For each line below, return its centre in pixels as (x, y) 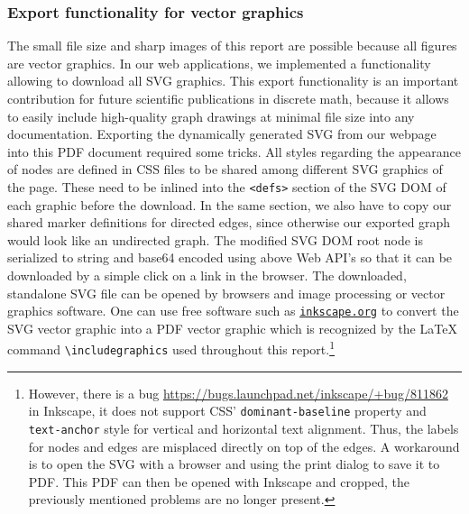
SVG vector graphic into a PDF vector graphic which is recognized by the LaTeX (232, 328)
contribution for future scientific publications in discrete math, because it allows (228, 98)
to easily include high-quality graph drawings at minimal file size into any (211, 116)
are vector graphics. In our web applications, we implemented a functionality (219, 63)
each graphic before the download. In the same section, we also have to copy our (230, 204)
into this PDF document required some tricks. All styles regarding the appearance (234, 151)
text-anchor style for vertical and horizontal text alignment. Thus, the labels (244, 428)
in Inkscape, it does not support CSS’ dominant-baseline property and (227, 411)
